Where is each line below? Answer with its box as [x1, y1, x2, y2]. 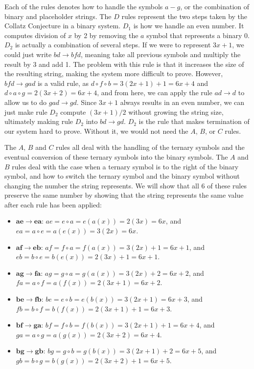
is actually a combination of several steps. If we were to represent [15, 40, 211, 50]
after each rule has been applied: [4, 199, 102, 209]
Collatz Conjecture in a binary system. [4, 20, 121, 31]
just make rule [4, 106, 47, 117]
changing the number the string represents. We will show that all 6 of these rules [4, 180, 247, 190]
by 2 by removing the [74, 30, 139, 40]
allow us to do [4, 97, 47, 107]
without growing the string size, [128, 106, 224, 117]
